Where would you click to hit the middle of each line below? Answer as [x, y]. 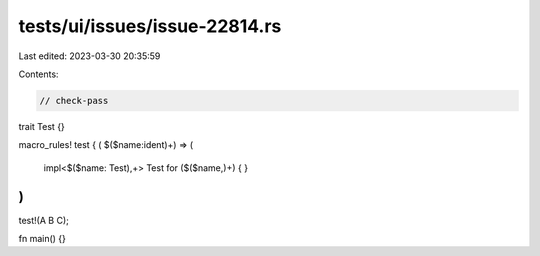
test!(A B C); [43, 220]
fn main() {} [42, 238]
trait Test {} [41, 126]
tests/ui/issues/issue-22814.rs [150, 26]
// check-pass [74, 100]
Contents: [38, 74]
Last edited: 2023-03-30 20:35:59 [89, 56]
